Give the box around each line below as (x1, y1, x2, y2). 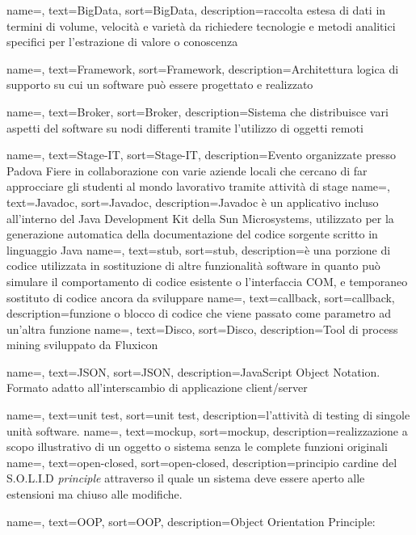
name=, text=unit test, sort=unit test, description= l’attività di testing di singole (6, 407, 410, 423)
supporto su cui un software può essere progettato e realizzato (6, 76, 313, 93)
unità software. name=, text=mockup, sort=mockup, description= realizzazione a (6, 422, 408, 439)
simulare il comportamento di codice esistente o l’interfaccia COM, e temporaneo (6, 272, 408, 289)
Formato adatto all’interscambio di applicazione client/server (6, 379, 308, 396)
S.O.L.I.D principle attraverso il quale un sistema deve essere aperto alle (6, 470, 365, 487)
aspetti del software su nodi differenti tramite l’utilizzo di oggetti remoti (6, 119, 363, 136)
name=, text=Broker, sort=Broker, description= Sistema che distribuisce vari (6, 103, 389, 120)
